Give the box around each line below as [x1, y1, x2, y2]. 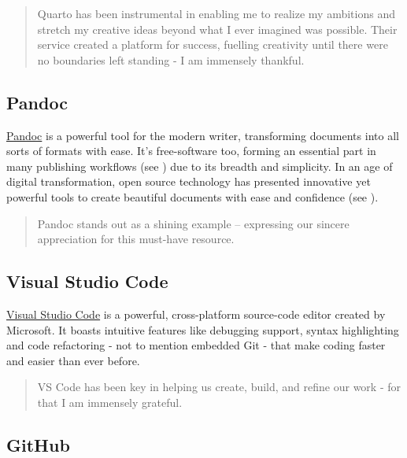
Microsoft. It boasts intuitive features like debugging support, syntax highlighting [6, 321, 399, 338]
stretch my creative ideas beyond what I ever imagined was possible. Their [37, 20, 398, 37]
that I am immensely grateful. [37, 393, 183, 410]
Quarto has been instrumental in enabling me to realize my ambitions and [37, 6, 395, 21]
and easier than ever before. [6, 352, 140, 368]
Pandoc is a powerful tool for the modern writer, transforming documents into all [6, 127, 399, 143]
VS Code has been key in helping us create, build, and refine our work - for [37, 379, 401, 395]
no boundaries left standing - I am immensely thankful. [37, 51, 305, 68]
